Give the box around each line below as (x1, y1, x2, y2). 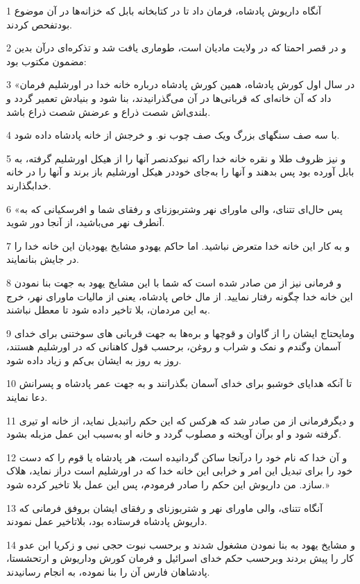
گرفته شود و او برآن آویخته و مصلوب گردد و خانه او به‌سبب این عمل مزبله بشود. (6, 427, 341, 441)
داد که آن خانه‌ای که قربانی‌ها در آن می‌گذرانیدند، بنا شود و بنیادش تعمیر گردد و (6, 90, 332, 105)
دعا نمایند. (6, 390, 48, 404)
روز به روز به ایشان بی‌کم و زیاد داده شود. (6, 352, 182, 367)
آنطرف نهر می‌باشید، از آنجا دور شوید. (6, 215, 165, 230)
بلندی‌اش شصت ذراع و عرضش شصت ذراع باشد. (6, 104, 211, 119)
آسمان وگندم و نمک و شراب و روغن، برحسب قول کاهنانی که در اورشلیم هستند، (6, 339, 341, 354)
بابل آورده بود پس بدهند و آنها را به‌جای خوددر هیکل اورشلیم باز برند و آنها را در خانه (6, 164, 354, 179)
